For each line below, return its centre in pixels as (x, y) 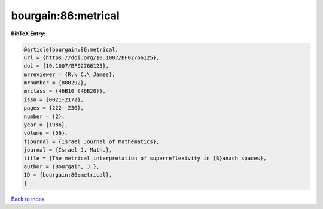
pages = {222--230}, (54, 108)
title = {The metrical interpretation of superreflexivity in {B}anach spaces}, (145, 158)
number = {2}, (44, 116)
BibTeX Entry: (28, 34)
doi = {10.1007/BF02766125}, (66, 66)
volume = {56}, (46, 133)
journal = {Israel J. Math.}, (68, 150)
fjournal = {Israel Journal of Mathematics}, (92, 141)
